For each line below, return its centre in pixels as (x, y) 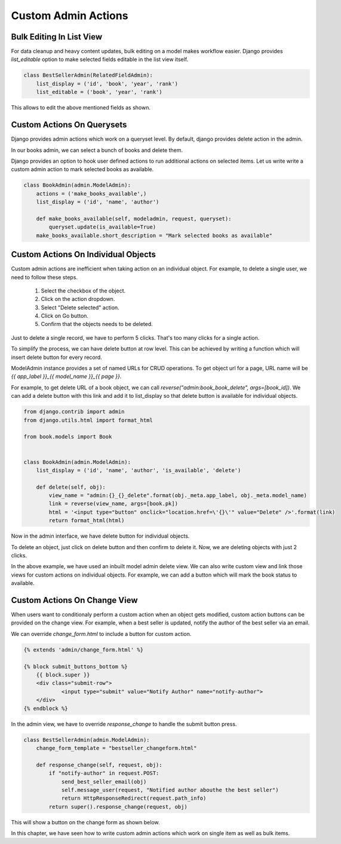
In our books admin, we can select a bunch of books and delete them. (97, 150)
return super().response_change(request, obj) (118, 807)
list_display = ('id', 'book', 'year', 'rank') (107, 83)
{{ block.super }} (63, 675)
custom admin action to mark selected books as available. (82, 169)
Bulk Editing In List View (57, 37)
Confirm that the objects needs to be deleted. (97, 324)
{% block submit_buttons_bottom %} (76, 666)
